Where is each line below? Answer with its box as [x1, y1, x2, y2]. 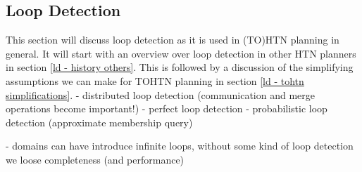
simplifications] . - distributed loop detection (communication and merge [6, 87, 316, 102]
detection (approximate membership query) [6, 114, 193, 129]
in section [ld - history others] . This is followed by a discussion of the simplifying [6, 60, 354, 74]
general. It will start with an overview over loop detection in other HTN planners [6, 46, 356, 60]
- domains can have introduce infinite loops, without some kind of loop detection [6, 138, 354, 153]
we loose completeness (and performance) [6, 152, 185, 166]
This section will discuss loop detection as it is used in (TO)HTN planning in [6, 32, 339, 47]
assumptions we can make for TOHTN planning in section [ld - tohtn [6, 73, 304, 88]
